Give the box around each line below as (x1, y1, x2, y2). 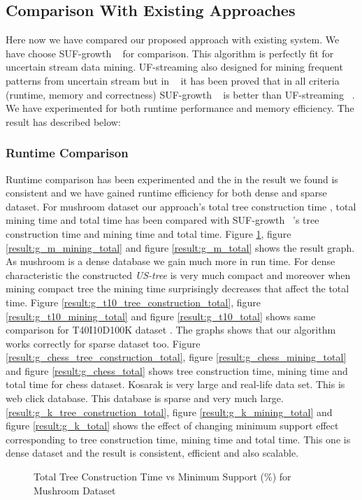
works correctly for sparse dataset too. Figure (6, 336, 201, 350)
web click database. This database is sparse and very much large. (6, 391, 284, 406)
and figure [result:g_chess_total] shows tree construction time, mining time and (6, 363, 348, 378)
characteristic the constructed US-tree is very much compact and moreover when (6, 267, 351, 282)
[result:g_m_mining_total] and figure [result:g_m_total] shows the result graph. (6, 240, 355, 255)
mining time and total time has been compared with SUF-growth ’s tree (6, 213, 319, 227)
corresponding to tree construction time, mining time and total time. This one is (6, 431, 351, 446)
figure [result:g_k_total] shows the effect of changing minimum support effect (6, 418, 339, 433)
